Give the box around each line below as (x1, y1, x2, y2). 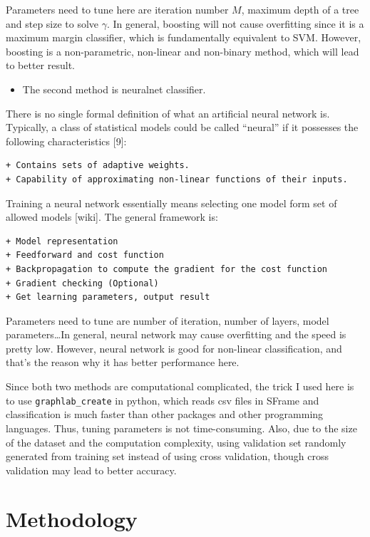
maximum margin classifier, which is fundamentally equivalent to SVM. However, (6, 30, 361, 45)
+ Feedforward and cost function (6, 250, 164, 261)
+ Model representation (6, 236, 118, 246)
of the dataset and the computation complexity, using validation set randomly (6, 434, 346, 449)
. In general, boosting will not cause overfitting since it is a (107, 16, 364, 31)
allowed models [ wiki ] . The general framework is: (6, 209, 218, 224)
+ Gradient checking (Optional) (6, 278, 159, 288)
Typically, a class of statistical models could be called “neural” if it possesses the (6, 120, 359, 135)
